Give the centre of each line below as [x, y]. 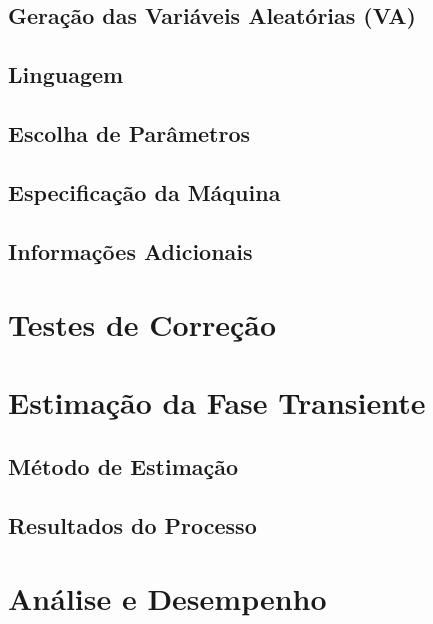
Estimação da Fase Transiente [217, 402]
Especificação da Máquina [144, 191]
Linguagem [66, 74]
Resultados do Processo [132, 524]
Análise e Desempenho [167, 598]
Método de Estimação [123, 466]
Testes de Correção [142, 324]
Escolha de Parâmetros [129, 132]
